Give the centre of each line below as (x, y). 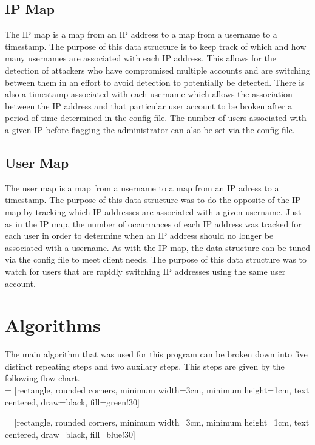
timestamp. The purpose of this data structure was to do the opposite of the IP (153, 200)
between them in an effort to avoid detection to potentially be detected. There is (155, 82)
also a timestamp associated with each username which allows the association (149, 94)
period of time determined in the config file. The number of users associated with (156, 118)
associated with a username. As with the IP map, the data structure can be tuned (158, 247)
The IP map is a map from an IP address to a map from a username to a (141, 34)
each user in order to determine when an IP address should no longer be (139, 236)
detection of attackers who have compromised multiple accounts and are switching (157, 70)
